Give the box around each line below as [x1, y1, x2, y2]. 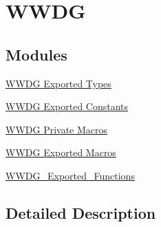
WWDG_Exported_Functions [6, 168, 135, 182]
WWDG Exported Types [6, 76, 111, 90]
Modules [6, 43, 67, 65]
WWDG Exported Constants [6, 99, 129, 113]
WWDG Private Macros [6, 122, 108, 136]
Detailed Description [6, 202, 156, 223]
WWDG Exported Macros [6, 145, 116, 160]
